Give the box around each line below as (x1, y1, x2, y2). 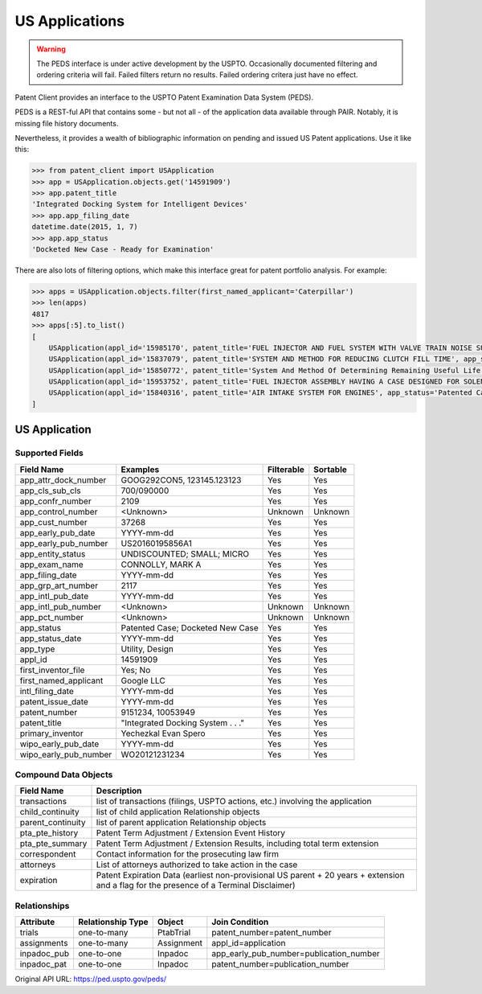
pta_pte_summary (19, 838, 88, 849)
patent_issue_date (19, 696, 88, 707)
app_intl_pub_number (19, 601, 102, 612)
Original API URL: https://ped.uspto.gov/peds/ (14, 974, 167, 984)
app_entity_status (19, 548, 86, 559)
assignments (19, 938, 68, 949)
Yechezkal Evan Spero (120, 728, 206, 739)
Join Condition (211, 917, 269, 928)
